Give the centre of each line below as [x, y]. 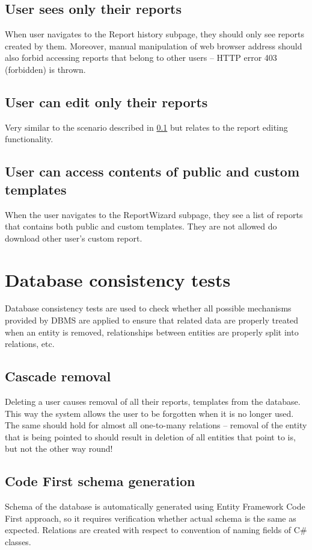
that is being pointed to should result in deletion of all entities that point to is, [150, 436]
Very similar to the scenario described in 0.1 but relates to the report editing [146, 127]
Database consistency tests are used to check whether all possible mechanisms [148, 308]
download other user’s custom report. [74, 238]
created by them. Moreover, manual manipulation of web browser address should [154, 45]
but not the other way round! [59, 448]
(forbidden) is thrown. [45, 69]
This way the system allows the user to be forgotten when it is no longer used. [149, 413]
